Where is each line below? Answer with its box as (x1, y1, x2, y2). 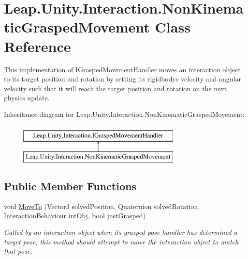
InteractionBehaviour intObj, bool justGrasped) (4, 210, 146, 221)
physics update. (4, 93, 50, 103)
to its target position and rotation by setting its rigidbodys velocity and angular (4, 74, 241, 84)
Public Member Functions (4, 178, 136, 194)
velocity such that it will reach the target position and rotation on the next (4, 83, 227, 93)
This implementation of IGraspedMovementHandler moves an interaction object (4, 64, 241, 74)
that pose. (4, 246, 32, 256)
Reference (4, 36, 71, 56)
